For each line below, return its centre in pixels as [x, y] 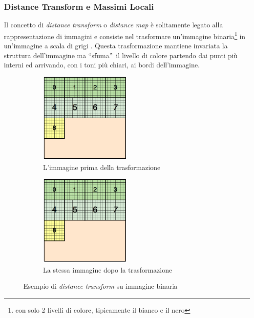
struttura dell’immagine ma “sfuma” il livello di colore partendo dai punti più [121, 55]
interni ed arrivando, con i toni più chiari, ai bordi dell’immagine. [102, 65]
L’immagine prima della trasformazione [102, 167]
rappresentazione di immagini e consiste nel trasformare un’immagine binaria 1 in [125, 35]
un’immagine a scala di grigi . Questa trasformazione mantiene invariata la [116, 46]
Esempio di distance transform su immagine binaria [101, 286]
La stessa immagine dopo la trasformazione [108, 269]
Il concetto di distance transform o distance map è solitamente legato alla [114, 25]
